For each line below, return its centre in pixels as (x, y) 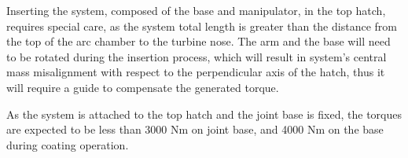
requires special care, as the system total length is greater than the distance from (202, 26)
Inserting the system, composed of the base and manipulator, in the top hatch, (196, 10)
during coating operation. (68, 144)
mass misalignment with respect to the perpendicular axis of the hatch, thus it (196, 72)
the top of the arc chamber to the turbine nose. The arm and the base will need (198, 41)
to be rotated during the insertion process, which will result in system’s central (197, 56)
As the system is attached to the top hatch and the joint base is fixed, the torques (204, 114)
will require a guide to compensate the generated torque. (143, 87)
